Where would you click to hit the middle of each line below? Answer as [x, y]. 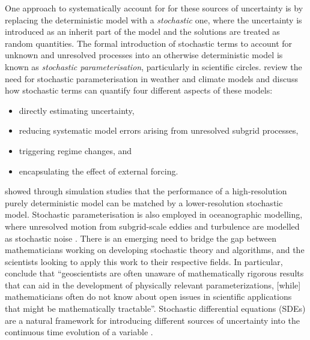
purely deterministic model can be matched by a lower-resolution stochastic [144, 202]
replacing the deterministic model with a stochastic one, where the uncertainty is [153, 19]
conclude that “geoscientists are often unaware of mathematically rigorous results [154, 273]
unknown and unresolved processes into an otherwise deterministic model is [144, 55]
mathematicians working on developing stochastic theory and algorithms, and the [155, 250]
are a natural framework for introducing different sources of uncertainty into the [152, 320]
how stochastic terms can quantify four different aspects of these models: [139, 90]
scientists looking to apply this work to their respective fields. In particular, [144, 261]
